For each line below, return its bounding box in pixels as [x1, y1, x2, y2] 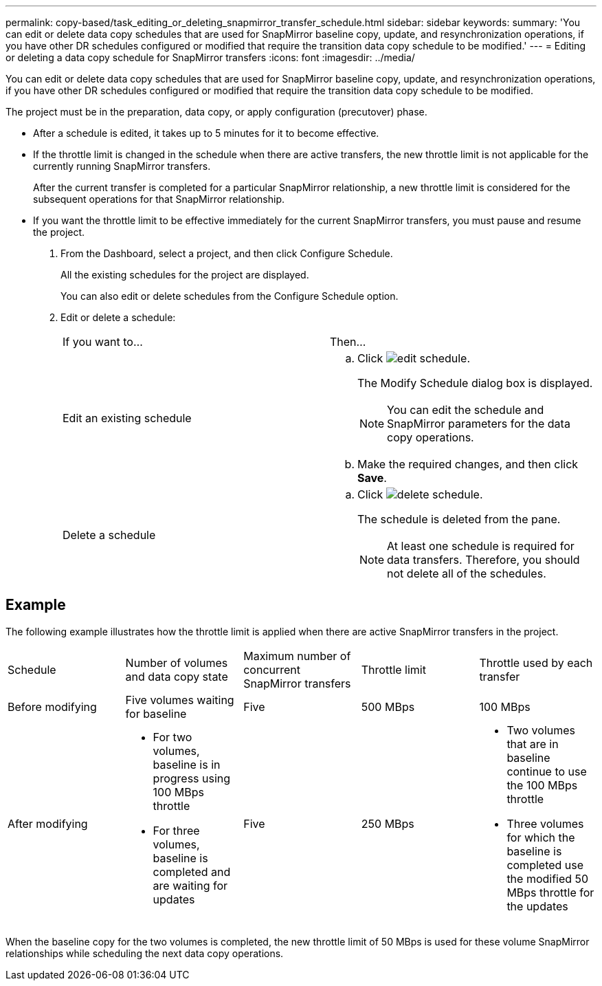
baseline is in [153, 757, 221, 771]
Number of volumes [125, 655, 228, 670]
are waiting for [153, 878, 228, 892]
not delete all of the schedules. [387, 567, 546, 580]
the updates [506, 899, 568, 913]
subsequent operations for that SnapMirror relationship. [33, 193, 285, 205]
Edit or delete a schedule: [60, 311, 176, 323]
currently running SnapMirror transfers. [33, 160, 211, 172]
